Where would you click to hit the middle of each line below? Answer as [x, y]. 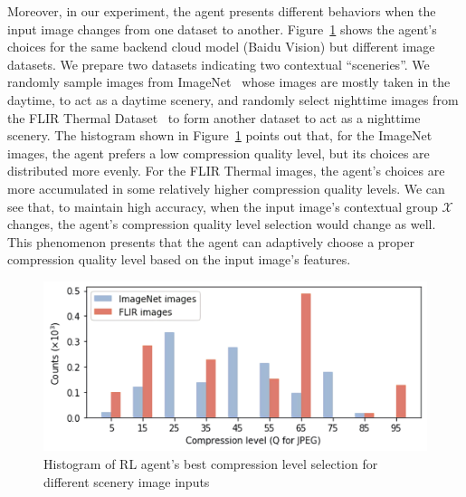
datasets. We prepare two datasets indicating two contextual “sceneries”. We [219, 64]
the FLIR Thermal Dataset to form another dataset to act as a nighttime [214, 117]
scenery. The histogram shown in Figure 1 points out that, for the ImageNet [220, 135]
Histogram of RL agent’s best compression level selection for [211, 464]
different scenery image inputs [127, 481]
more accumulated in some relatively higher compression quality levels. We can [226, 188]
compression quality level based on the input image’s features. [179, 259]
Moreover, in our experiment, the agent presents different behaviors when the [222, 11]
